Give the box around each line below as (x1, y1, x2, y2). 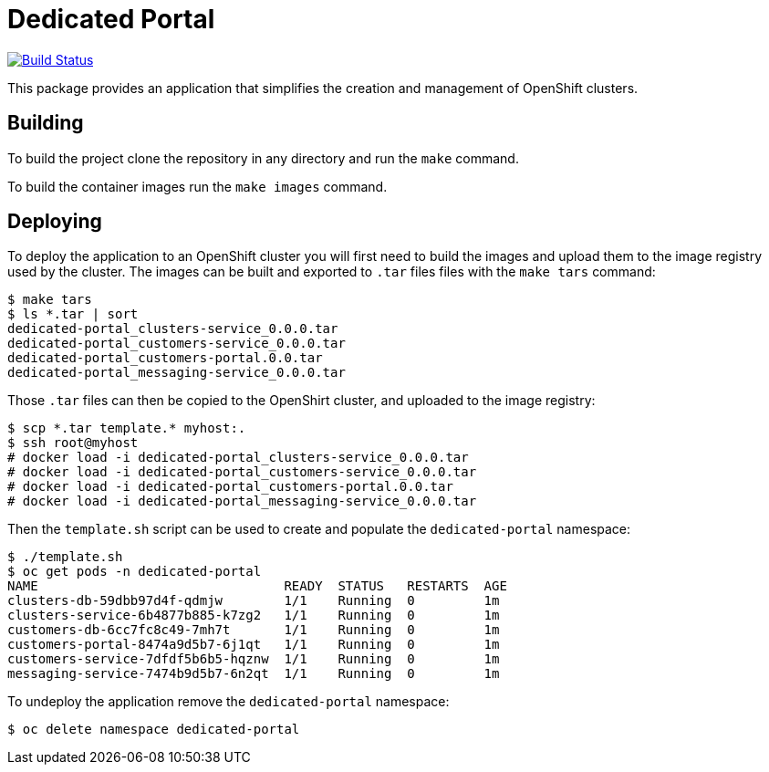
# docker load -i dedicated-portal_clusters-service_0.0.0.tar (7, 450, 469, 465)
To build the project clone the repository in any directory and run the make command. (7, 150, 519, 166)
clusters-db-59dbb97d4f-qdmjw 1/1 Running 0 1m (7, 593, 500, 609)
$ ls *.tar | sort (7, 307, 139, 322)
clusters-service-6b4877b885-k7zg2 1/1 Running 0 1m (7, 608, 500, 623)
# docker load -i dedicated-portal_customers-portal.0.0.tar (7, 479, 453, 495)
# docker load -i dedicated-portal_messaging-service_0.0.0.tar (7, 494, 477, 509)
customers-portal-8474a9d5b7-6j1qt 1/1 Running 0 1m (7, 637, 500, 652)
